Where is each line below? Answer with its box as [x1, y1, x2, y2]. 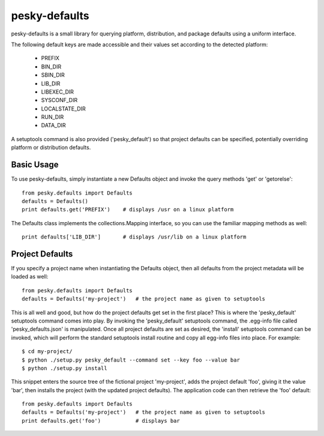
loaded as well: [11, 273, 49, 280]
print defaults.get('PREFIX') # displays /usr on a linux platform [22, 206, 234, 213]
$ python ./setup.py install [22, 365, 107, 372]
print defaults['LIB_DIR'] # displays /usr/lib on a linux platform [22, 234, 247, 240]
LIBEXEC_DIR [41, 88, 74, 95]
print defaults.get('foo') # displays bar [22, 417, 180, 424]
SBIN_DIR [41, 71, 65, 79]
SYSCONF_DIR [41, 97, 78, 104]
